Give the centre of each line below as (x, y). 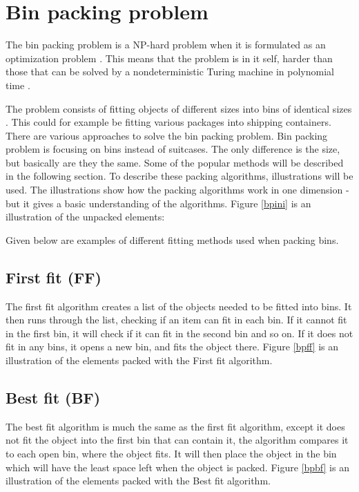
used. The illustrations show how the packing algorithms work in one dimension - (177, 190)
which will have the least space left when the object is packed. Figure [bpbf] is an (177, 467)
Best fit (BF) (53, 397)
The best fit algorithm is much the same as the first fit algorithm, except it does (175, 426)
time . (18, 85)
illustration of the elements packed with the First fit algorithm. (139, 360)
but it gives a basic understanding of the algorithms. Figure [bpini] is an (158, 203)
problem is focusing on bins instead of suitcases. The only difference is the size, (173, 149)
